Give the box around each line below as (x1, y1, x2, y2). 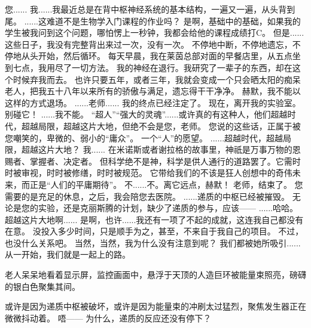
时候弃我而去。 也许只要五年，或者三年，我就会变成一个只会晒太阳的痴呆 (13, 73, 301, 85)
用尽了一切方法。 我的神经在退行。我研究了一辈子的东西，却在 (46, 61, 292, 73)
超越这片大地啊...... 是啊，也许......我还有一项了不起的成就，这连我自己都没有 (5, 213, 304, 225)
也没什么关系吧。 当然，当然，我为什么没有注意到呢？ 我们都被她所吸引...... (5, 236, 301, 249)
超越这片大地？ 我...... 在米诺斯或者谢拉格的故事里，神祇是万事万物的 (21, 143, 292, 156)
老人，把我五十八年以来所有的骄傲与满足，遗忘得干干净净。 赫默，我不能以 (5, 85, 301, 97)
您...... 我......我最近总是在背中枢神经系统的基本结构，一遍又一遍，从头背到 (5, 3, 295, 15)
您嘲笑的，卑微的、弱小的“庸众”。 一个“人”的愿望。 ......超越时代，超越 (5, 131, 283, 144)
